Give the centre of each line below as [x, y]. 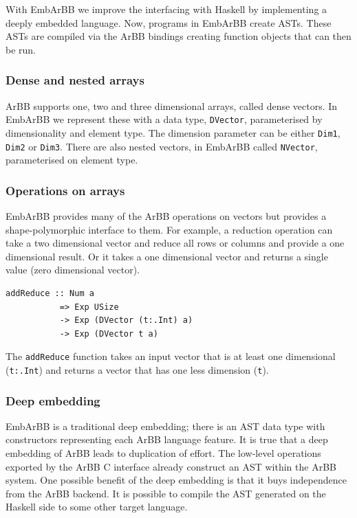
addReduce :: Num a [50, 293]
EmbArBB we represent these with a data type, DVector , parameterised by [164, 119]
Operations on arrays [65, 190]
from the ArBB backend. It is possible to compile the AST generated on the [166, 493]
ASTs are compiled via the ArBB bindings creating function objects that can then [178, 36]
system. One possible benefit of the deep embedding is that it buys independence [176, 480]
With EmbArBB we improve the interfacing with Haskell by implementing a [166, 9]
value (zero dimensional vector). [73, 270]
